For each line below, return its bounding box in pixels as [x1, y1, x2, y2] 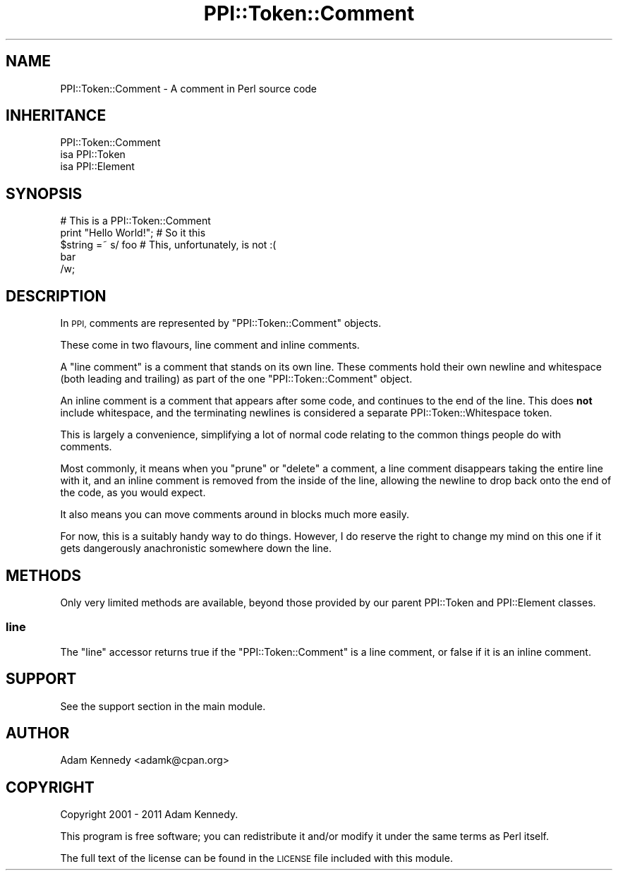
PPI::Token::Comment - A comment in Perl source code [60, 82, 317, 95]
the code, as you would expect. [60, 486, 206, 499]
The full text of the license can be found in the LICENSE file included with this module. [60, 852, 453, 865]
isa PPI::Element [60, 160, 135, 173]
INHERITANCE [6, 107, 107, 125]
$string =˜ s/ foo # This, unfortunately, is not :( [60, 239, 277, 251]
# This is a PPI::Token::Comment [60, 215, 211, 227]
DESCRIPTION [6, 287, 107, 305]
